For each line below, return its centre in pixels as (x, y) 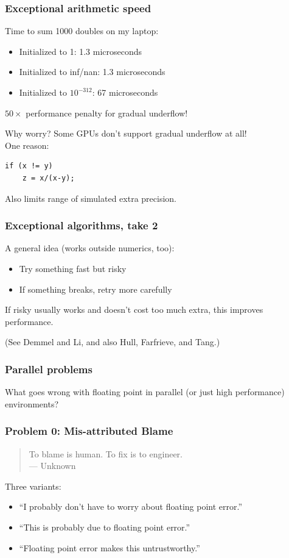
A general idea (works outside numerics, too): (90, 248)
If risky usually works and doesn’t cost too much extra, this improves (134, 309)
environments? (32, 403)
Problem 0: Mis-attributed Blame (89, 431)
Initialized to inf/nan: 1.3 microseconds (92, 72)
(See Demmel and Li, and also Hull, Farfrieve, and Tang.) (113, 342)
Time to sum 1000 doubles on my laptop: (82, 31)
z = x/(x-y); (48, 178)
